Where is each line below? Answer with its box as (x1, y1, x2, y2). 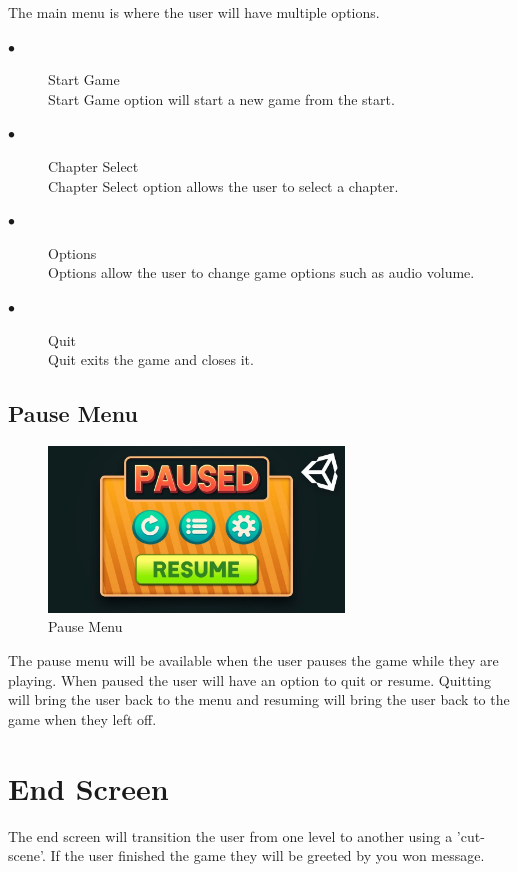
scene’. (8, 845, 46, 866)
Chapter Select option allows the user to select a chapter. (48, 175, 399, 196)
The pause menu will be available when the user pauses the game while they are (8, 650, 499, 671)
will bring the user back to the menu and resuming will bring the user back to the (8, 689, 510, 710)
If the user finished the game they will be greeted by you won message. (50, 845, 485, 866)
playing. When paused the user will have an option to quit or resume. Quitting (8, 669, 491, 690)
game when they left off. (8, 708, 157, 729)
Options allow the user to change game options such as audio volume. (48, 262, 475, 283)
